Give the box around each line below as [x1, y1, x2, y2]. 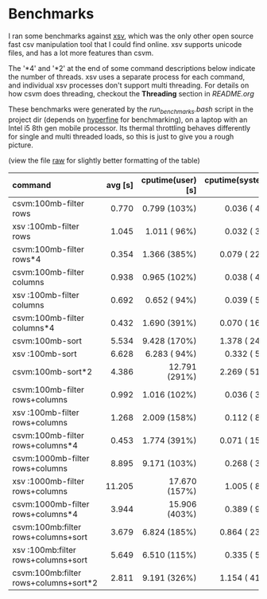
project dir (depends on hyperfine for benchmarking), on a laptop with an [8, 115, 248, 124]
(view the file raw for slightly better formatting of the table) [8, 155, 200, 165]
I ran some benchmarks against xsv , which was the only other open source [8, 31, 254, 41]
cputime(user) [141, 174, 197, 186]
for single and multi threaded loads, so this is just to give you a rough [8, 131, 234, 141]
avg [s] [106, 179, 133, 190]
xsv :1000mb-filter [12, 476, 85, 487]
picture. [8, 140, 34, 150]
